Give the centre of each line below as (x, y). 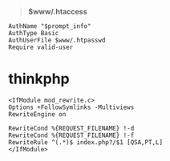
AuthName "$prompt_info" (50, 26)
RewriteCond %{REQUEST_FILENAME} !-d (71, 128)
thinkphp (39, 79)
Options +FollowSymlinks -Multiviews (71, 107)
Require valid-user (41, 47)
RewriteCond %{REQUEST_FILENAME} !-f (71, 135)
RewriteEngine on (37, 114)
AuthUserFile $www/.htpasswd (57, 40)
